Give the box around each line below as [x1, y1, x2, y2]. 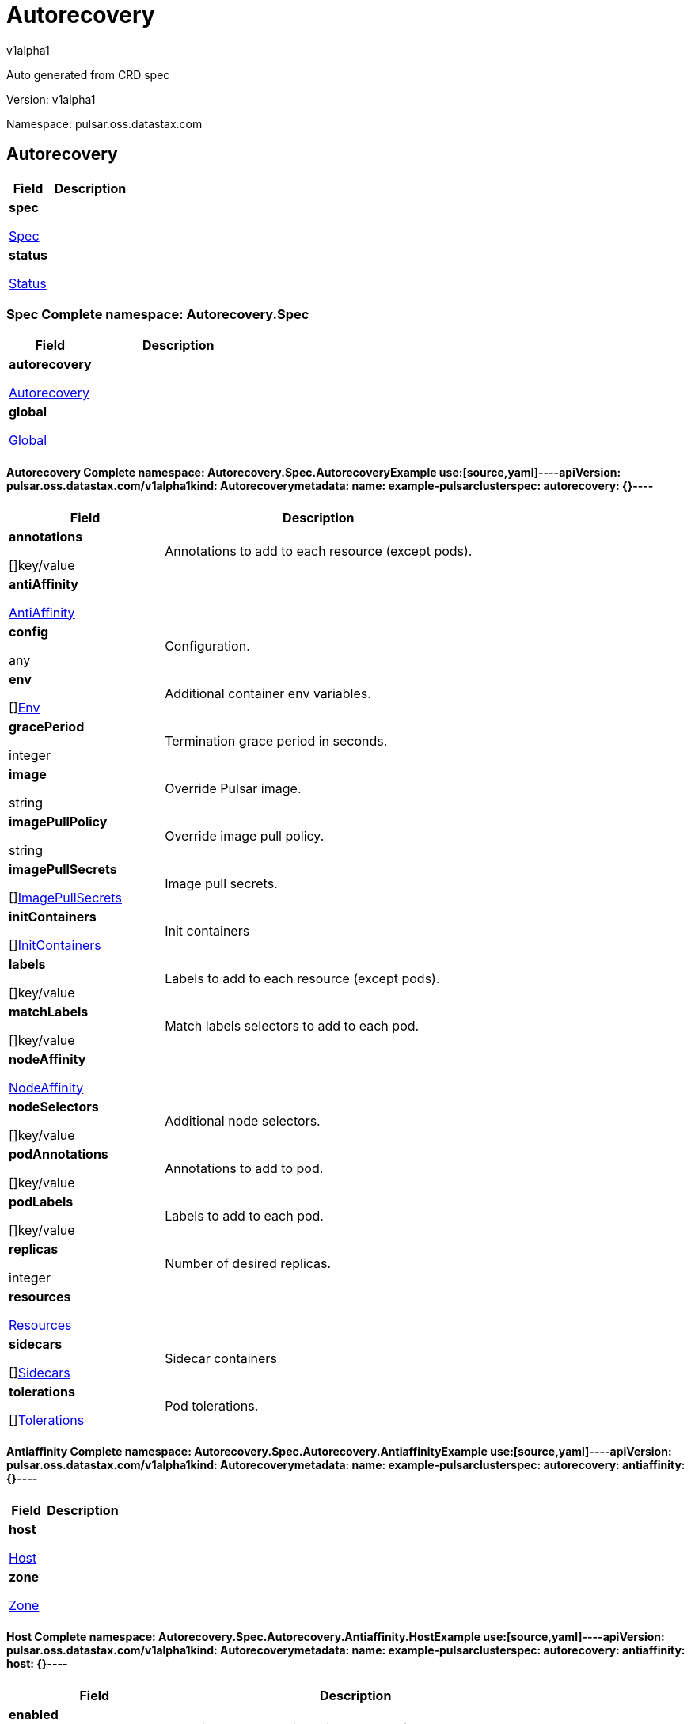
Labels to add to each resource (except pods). [165, 970, 440, 986]
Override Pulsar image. [165, 780, 302, 796]
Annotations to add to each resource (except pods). [165, 542, 473, 559]
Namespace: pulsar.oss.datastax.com [6, 116, 203, 131]
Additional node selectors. [165, 1112, 321, 1129]
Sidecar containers [165, 1350, 277, 1366]
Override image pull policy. [165, 827, 325, 844]
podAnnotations [9, 1145, 108, 1162]
